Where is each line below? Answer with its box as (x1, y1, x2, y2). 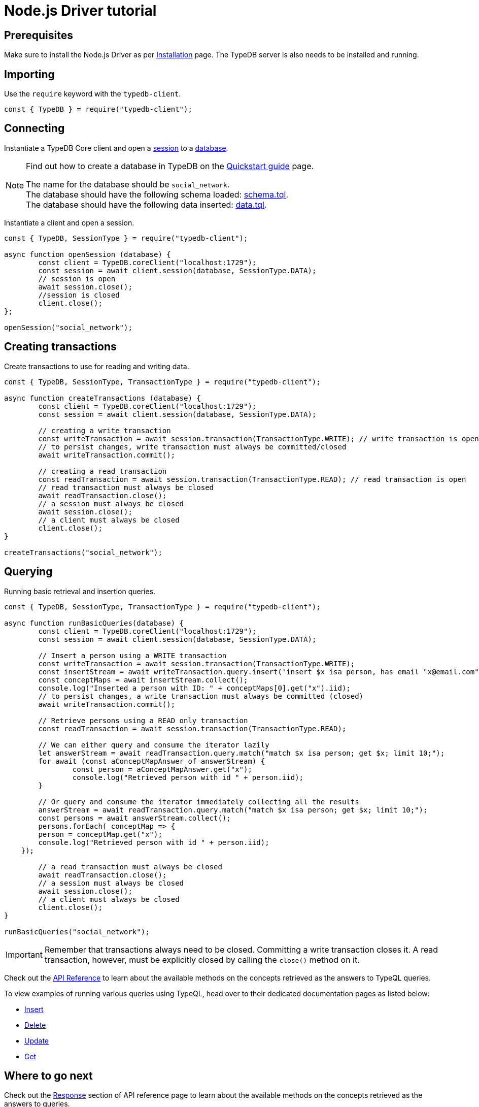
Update (24, 1036, 49, 1045)
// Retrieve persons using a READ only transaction (38, 716, 248, 725)
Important (6, 949, 43, 960)
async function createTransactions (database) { (4, 394, 201, 402)
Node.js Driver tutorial (4, 2, 157, 19)
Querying (4, 565, 53, 578)
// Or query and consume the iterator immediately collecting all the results (38, 797, 359, 806)
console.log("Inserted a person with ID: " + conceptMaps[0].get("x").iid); (38, 683, 351, 692)
